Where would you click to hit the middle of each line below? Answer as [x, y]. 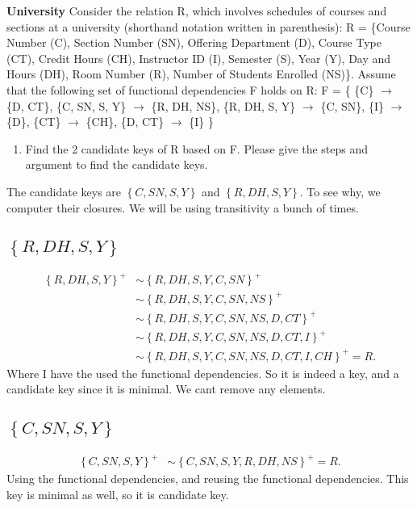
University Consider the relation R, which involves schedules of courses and [197, 10]
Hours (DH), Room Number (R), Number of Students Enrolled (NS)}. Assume [201, 74]
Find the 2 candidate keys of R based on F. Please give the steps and [197, 148]
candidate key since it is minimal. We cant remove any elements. [166, 389]
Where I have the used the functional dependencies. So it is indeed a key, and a [203, 373]
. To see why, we [340, 191]
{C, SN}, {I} [352, 105]
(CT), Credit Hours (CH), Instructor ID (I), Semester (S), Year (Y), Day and [199, 58]
